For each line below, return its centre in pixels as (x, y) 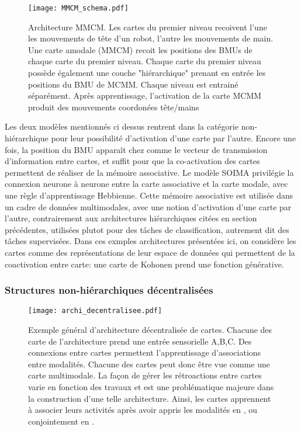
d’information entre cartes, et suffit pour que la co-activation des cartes (132, 161)
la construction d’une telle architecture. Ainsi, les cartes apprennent (150, 398)
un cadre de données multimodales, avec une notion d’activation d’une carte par (148, 206)
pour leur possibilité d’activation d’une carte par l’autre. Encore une (174, 138)
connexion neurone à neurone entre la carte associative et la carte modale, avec (146, 184)
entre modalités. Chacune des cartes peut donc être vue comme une (149, 364)
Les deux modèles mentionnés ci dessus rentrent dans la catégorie (122, 126)
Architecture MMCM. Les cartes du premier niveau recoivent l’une (148, 27)
